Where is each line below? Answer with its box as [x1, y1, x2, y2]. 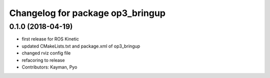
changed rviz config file [21, 50, 71, 56]
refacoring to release [21, 57, 65, 63]
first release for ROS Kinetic [21, 36, 79, 42]
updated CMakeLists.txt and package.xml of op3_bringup [21, 43, 140, 49]
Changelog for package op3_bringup [9, 7, 166, 18]
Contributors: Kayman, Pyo [21, 64, 77, 70]
